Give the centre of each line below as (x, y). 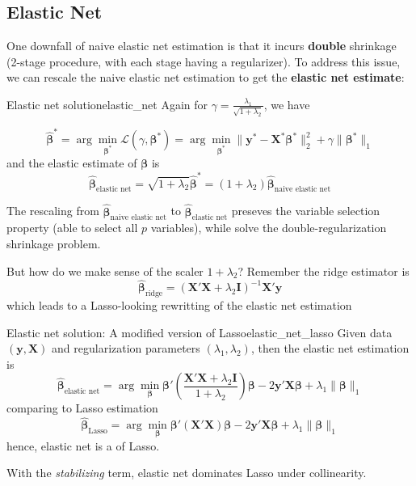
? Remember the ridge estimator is (324, 270)
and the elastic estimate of (72, 163)
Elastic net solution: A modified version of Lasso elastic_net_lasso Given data (200, 332)
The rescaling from (53, 211)
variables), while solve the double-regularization (269, 228)
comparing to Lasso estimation (82, 408)
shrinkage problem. (54, 243)
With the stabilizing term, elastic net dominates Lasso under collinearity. (187, 473)
